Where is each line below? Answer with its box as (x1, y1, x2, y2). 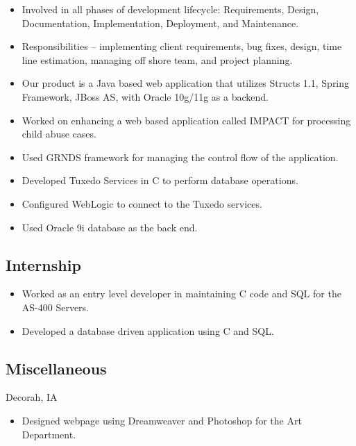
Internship (6, 254, 81, 275)
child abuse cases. (22, 126, 96, 141)
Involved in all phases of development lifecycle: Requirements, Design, (22, 2, 319, 16)
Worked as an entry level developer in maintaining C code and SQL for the (22, 286, 341, 301)
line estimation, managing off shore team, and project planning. (22, 52, 293, 67)
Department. (22, 427, 76, 441)
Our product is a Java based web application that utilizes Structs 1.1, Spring (22, 76, 350, 90)
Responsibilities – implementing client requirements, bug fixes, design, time (22, 39, 342, 53)
